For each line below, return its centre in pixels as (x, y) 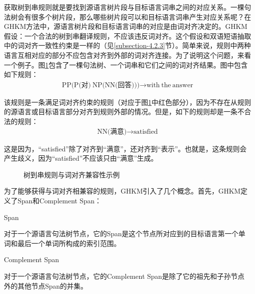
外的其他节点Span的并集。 (46, 285)
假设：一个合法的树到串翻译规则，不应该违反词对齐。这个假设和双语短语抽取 (127, 36)
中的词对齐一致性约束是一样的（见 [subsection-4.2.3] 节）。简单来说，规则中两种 (127, 45)
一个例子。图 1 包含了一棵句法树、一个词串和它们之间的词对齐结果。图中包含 (126, 64)
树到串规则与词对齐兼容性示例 (72, 174)
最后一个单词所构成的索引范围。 (69, 243)
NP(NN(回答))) (116, 85)
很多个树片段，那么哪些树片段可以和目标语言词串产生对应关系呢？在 (141, 16)
